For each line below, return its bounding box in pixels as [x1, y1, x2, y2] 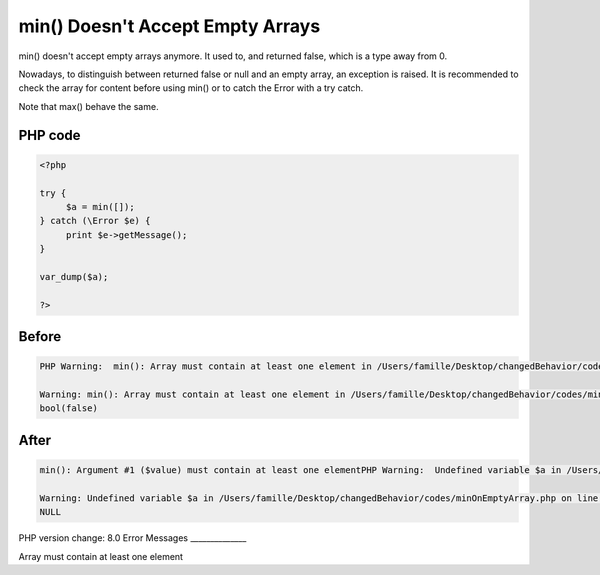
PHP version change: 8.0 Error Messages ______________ [18, 532, 247, 544]
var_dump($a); [39, 271, 109, 282]
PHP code [18, 126, 81, 144]
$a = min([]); [65, 201, 135, 212]
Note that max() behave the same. [18, 100, 159, 112]
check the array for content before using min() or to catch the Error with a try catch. [18, 82, 364, 94]
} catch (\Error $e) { [39, 215, 151, 227]
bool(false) [39, 403, 99, 414]
